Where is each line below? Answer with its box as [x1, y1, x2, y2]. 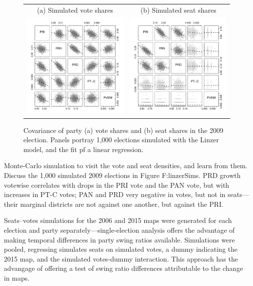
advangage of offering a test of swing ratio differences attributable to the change [4, 263, 243, 273]
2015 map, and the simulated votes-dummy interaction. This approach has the [4, 253, 238, 264]
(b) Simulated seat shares [140, 4, 216, 15]
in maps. [4, 273, 30, 283]
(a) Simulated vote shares [37, 4, 114, 15]
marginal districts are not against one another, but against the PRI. [20, 198, 224, 209]
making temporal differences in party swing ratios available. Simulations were [4, 234, 235, 244]
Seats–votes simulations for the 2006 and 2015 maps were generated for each [4, 215, 232, 225]
